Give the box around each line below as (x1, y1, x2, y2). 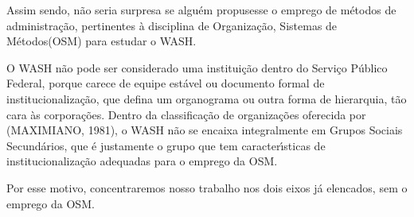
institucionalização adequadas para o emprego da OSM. (6, 153, 278, 169)
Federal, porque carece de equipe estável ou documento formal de (6, 75, 325, 91)
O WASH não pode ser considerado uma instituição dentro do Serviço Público (6, 59, 388, 76)
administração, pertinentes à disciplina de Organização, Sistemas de (6, 17, 338, 33)
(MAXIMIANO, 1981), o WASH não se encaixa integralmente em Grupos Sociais (6, 122, 403, 138)
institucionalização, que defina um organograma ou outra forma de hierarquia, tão (6, 90, 407, 107)
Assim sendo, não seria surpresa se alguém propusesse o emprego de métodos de (6, 2, 396, 17)
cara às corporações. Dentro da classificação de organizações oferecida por (6, 106, 366, 122)
